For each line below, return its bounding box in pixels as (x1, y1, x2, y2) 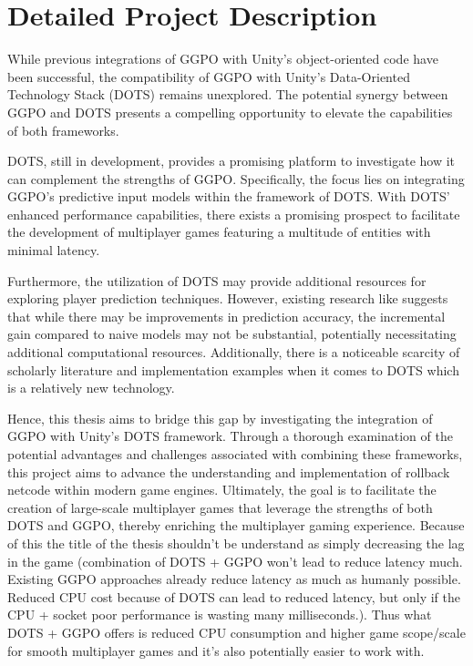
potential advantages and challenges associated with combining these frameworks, (7, 445, 463, 463)
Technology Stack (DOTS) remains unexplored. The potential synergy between (7, 85, 448, 104)
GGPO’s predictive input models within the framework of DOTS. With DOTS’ (7, 187, 450, 206)
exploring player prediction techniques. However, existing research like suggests (7, 289, 448, 308)
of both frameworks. (7, 120, 119, 139)
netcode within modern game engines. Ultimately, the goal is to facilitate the (7, 480, 437, 499)
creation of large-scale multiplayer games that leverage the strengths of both (7, 497, 433, 517)
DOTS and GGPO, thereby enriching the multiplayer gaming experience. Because (7, 516, 465, 535)
